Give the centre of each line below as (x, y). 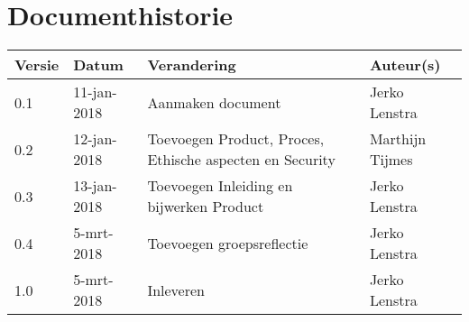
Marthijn (398, 139)
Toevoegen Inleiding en (220, 186)
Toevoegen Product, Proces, (236, 139)
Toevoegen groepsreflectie (228, 243)
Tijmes (391, 160)
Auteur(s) (405, 65)
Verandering (192, 65)
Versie (37, 65)
